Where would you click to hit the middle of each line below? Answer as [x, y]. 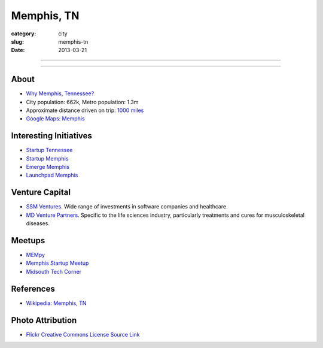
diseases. [38, 223]
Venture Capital [41, 193]
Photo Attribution [44, 320]
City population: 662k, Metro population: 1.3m [82, 102]
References [33, 288]
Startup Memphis [47, 158]
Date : [18, 50]
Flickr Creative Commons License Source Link [83, 334]
